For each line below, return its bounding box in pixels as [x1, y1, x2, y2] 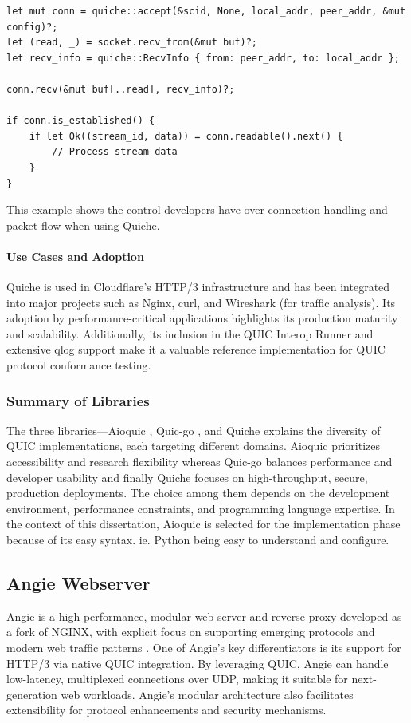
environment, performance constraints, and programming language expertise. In [6, 500, 395, 516]
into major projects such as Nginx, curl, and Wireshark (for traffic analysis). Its [6, 294, 396, 310]
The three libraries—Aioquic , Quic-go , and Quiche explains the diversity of [6, 421, 381, 438]
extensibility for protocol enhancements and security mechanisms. [6, 701, 327, 718]
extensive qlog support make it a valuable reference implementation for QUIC [6, 341, 386, 358]
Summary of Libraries [6, 390, 150, 410]
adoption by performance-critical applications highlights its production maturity [6, 310, 398, 326]
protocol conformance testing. [6, 357, 151, 373]
